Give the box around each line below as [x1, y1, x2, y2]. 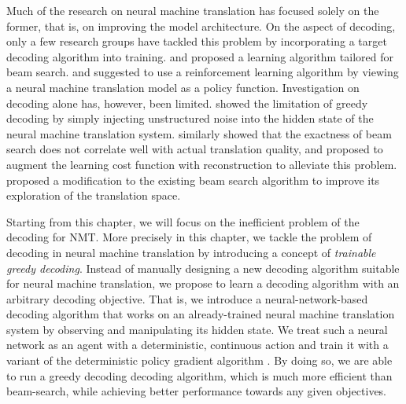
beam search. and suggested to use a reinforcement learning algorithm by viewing [6, 64, 399, 80]
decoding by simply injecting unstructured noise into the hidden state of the [6, 110, 374, 127]
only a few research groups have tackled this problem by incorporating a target [6, 33, 387, 50]
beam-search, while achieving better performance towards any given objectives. [6, 383, 387, 399]
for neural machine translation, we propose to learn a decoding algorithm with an [6, 275, 400, 292]
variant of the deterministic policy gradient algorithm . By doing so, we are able [6, 352, 393, 369]
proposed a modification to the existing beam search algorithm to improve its [6, 171, 380, 188]
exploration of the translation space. [6, 187, 181, 204]
